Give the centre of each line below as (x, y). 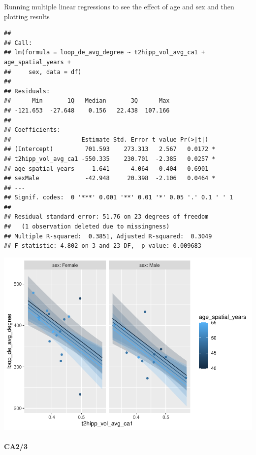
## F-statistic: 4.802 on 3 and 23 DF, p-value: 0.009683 (103, 246)
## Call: (18, 43)
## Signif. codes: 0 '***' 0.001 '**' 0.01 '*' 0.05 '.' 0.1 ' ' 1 (119, 198)
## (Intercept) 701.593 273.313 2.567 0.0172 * (110, 149)
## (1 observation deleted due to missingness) (87, 227)
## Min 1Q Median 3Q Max (87, 101)
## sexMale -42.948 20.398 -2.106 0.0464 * (110, 178)
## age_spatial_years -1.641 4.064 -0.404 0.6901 (106, 169)
